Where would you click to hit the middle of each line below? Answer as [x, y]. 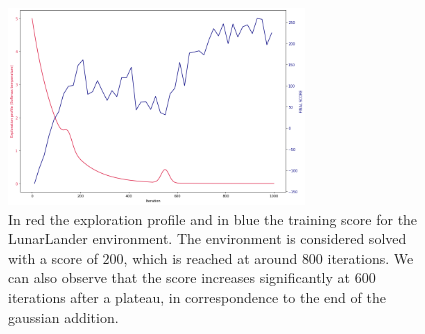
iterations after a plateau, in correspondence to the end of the [197, 296]
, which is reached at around [210, 257]
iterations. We [370, 257]
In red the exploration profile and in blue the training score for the [213, 218]
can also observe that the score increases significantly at [179, 277]
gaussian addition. [63, 316]
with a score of [53, 257]
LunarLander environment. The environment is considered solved [207, 238]
